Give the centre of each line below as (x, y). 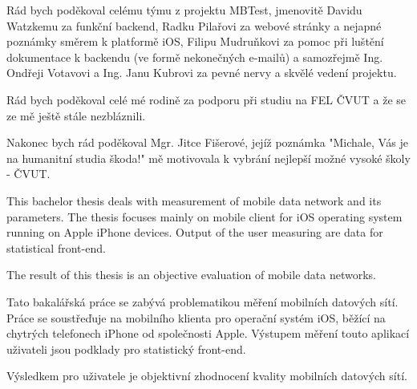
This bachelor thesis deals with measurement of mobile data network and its (194, 200)
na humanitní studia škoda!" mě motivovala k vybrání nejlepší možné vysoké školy (208, 158)
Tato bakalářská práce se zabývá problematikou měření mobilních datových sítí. (202, 301)
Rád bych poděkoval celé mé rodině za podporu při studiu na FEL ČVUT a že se (206, 99)
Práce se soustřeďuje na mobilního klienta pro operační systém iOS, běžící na (196, 317)
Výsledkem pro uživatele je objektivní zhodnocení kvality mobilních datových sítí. (207, 376)
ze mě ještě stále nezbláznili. (76, 115)
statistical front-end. (56, 247)
